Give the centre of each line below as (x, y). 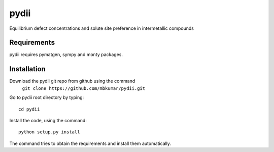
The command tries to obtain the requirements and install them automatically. (90, 143)
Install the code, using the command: (48, 120)
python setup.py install (49, 132)
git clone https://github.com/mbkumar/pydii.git (84, 88)
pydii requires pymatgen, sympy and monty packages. (66, 55)
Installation (27, 69)
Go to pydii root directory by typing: (47, 97)
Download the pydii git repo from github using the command (72, 81)
